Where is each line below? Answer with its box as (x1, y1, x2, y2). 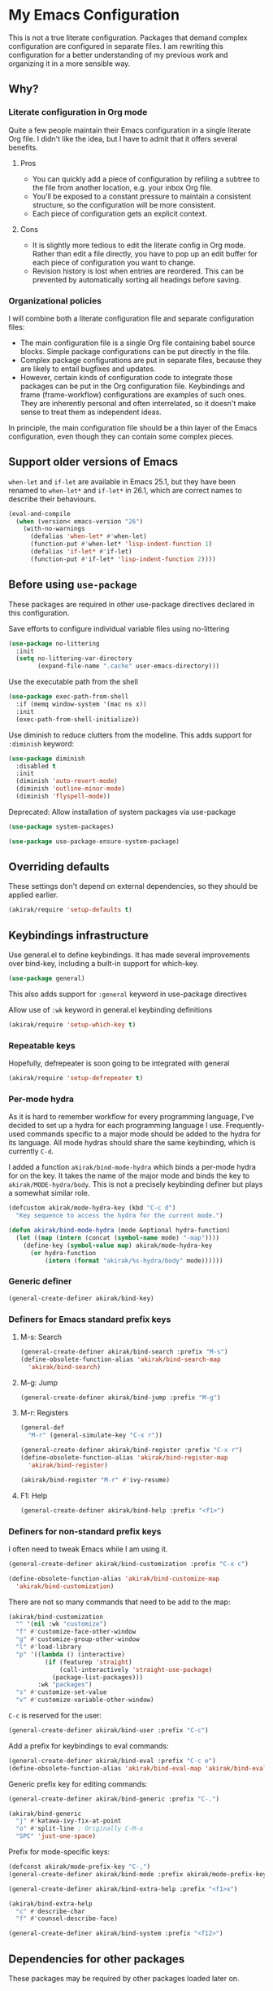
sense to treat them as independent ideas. (19, 407, 162, 417)
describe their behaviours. (8, 494, 97, 504)
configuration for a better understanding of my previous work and (8, 50, 229, 59)
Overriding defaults (8, 860, 110, 874)
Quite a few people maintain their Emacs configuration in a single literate (8, 125, 251, 135)
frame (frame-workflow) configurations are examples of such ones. (19, 389, 246, 400)
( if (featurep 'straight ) (44, 1658, 132, 1666)
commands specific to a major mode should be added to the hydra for (27, 1129, 262, 1139)
